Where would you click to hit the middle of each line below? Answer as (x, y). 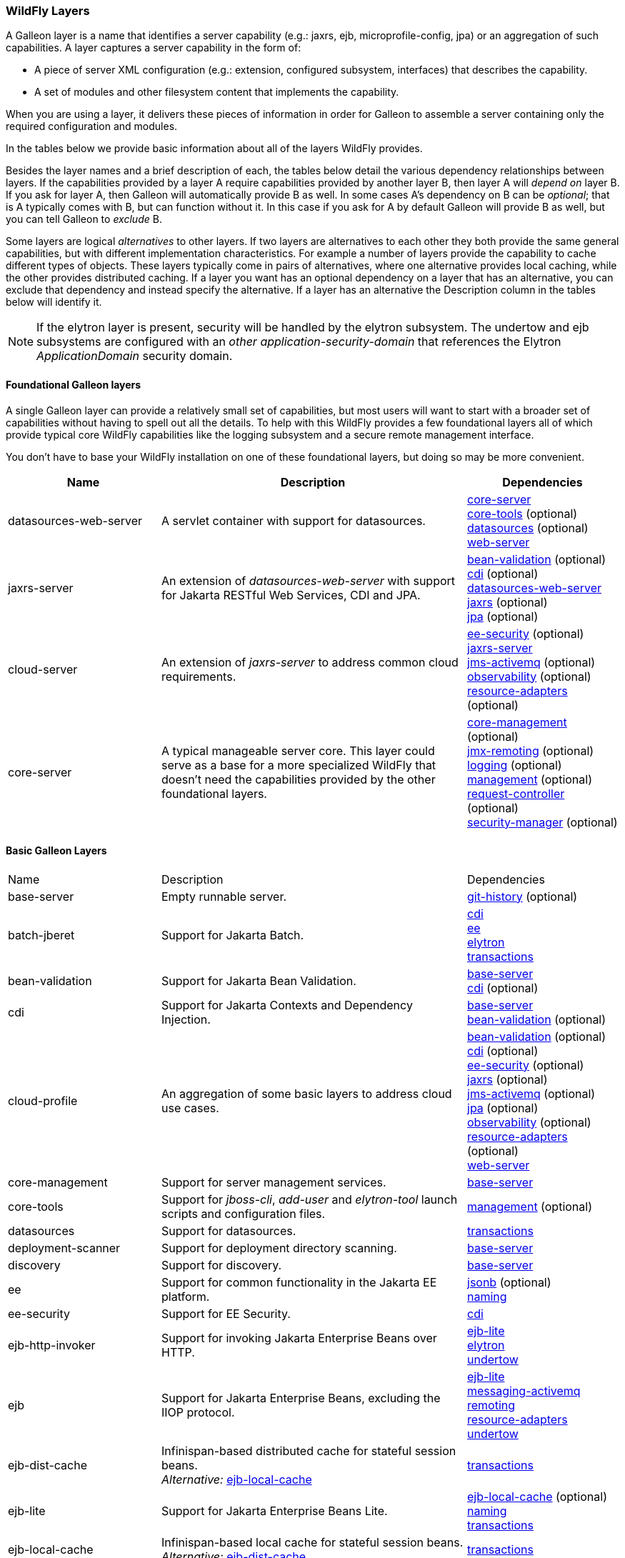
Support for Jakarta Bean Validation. (259, 980)
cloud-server (43, 669)
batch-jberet (41, 935)
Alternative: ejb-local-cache (237, 1479)
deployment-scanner (64, 1248)
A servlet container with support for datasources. (294, 520)
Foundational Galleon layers (74, 384)
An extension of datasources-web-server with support (309, 580)
